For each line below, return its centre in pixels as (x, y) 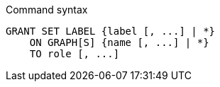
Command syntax (47, 10)
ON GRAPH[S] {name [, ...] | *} (119, 42)
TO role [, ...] (75, 54)
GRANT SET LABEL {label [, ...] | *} (111, 31)
